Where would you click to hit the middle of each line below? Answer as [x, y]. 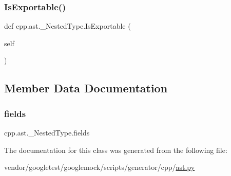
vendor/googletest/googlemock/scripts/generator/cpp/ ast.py [100, 167]
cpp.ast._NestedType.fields [47, 132]
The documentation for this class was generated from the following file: [116, 150]
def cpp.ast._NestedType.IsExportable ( [68, 26]
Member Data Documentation [86, 88]
